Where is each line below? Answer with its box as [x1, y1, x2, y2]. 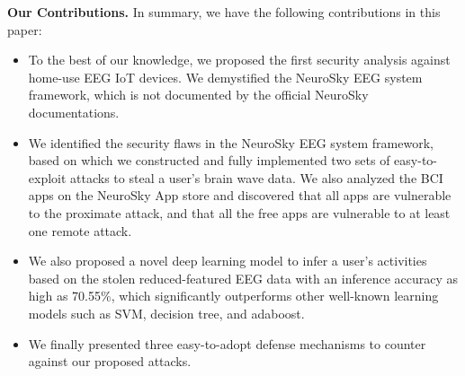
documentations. [28, 102, 120, 121]
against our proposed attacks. [28, 352, 192, 371]
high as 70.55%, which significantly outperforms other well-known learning [28, 286, 439, 305]
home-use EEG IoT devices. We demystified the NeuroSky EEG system [28, 67, 423, 86]
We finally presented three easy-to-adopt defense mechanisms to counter [28, 334, 426, 353]
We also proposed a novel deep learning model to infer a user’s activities [28, 251, 427, 270]
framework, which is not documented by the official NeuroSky [28, 85, 369, 104]
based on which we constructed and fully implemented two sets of [28, 151, 390, 170]
